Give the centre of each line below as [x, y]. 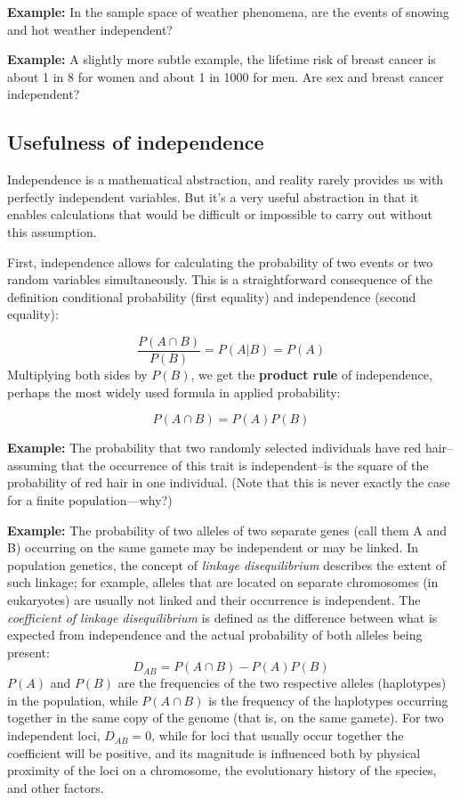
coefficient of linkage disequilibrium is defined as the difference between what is [222, 617]
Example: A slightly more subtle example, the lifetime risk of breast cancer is [222, 59]
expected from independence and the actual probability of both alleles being [215, 635]
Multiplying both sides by [77, 374]
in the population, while [73, 700]
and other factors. [56, 787]
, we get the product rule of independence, [311, 374]
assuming [32, 465]
